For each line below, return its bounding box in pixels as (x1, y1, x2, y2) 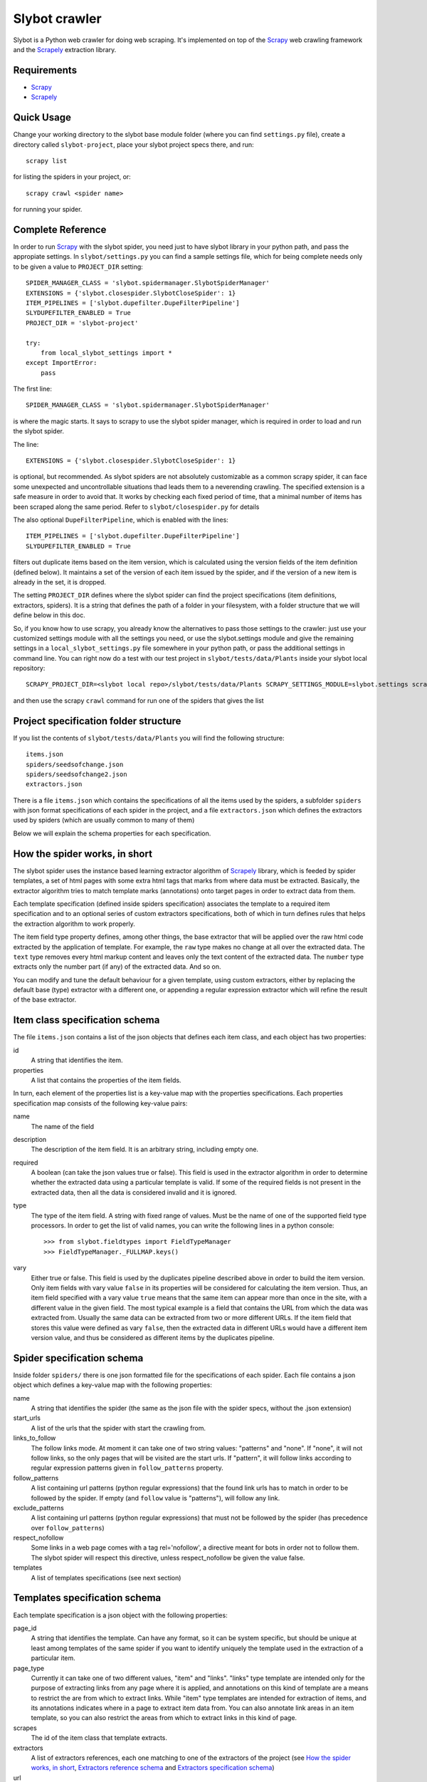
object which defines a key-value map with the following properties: (13, 1381, 213, 1389)
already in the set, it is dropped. (13, 577, 107, 586)
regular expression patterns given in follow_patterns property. (31, 1463, 223, 1472)
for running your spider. (13, 205, 83, 214)
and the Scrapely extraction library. (13, 45, 117, 53)
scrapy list (26, 157, 68, 165)
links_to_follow (13, 1433, 56, 1443)
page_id (13, 1624, 37, 1632)
